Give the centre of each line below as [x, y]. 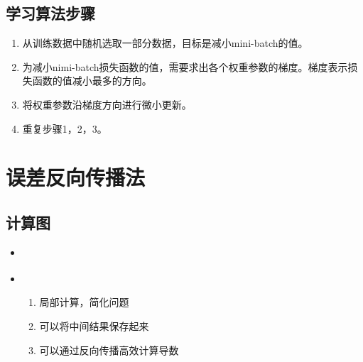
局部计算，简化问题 [84, 302]
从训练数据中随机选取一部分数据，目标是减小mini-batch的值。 [165, 43]
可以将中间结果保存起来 [94, 325]
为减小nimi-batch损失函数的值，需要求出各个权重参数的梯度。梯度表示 [185, 66]
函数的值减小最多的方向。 [92, 81]
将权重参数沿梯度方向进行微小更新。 [107, 104]
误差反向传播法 [76, 177]
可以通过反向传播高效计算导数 [109, 350]
